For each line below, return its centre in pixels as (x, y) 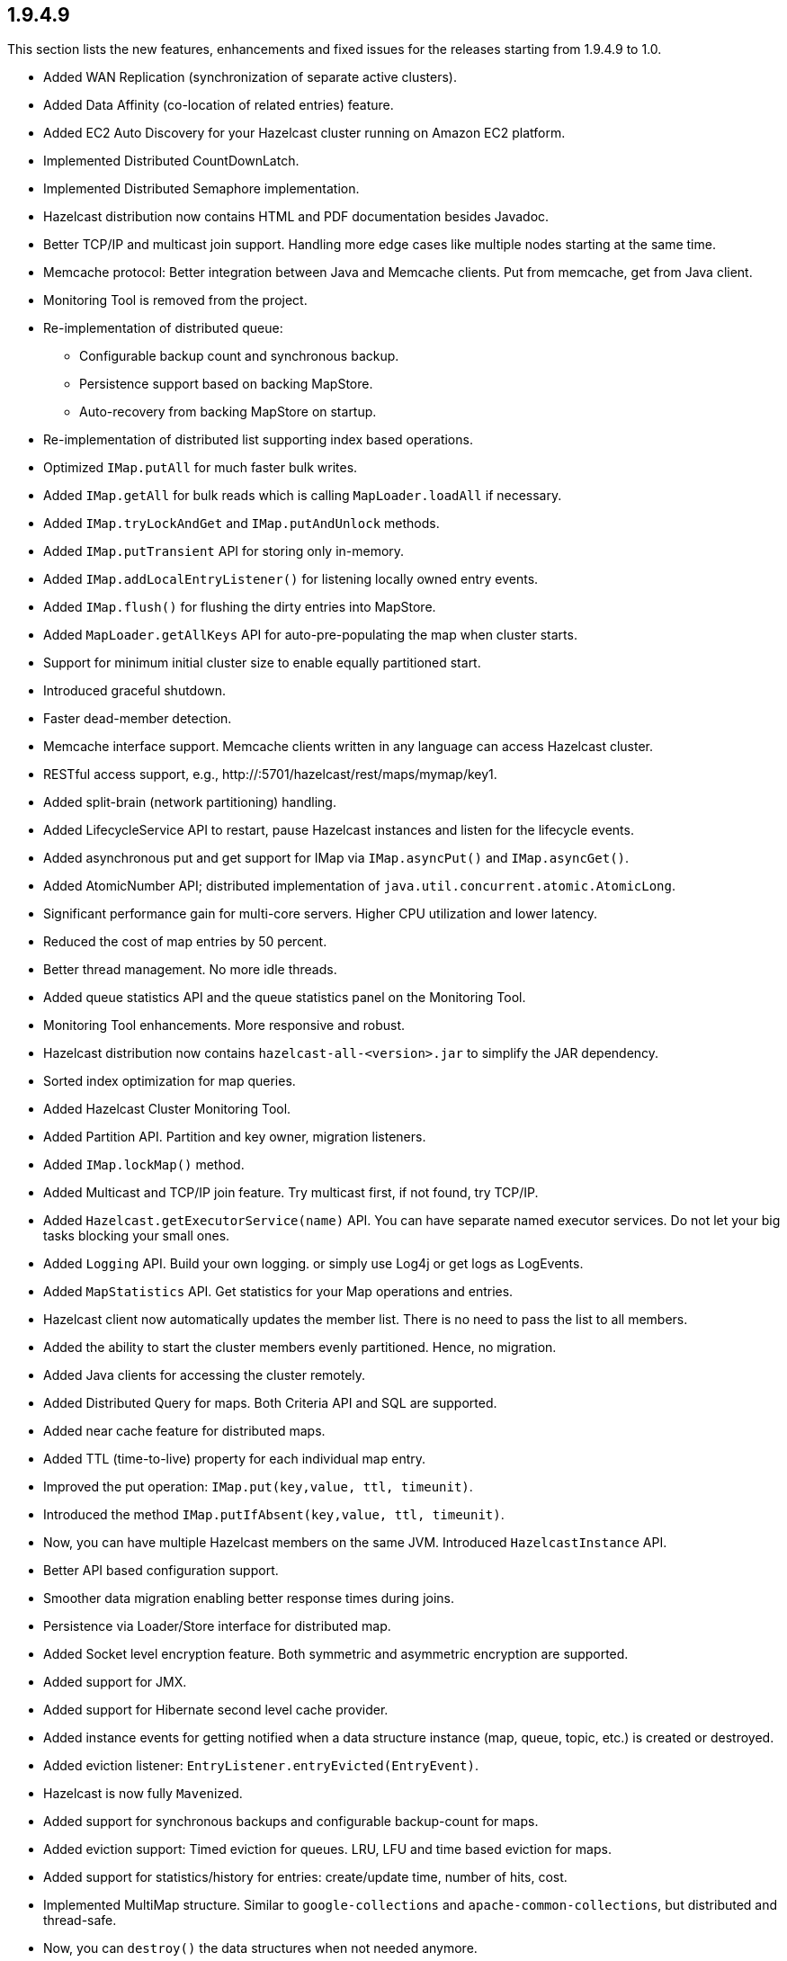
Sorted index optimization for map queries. (170, 1081)
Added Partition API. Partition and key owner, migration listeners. (235, 1137)
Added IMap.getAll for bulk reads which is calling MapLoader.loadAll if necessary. (303, 496)
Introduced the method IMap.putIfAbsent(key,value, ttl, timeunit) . (274, 1515)
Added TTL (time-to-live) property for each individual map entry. (235, 1459)
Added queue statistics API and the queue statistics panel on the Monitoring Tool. (285, 998)
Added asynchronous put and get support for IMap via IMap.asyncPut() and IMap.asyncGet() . (336, 858)
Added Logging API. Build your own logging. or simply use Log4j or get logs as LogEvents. (313, 1264)
